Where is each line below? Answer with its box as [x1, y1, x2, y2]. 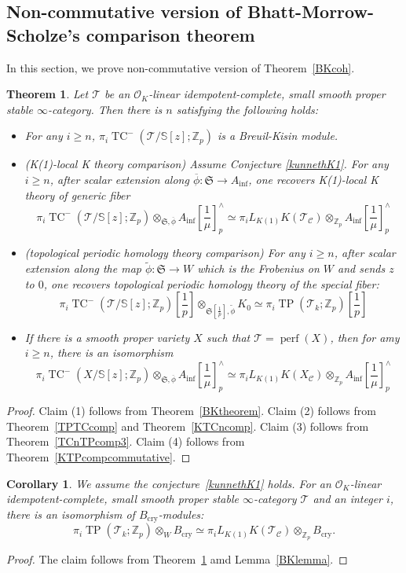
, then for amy [330, 329, 400, 345]
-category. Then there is [48, 101, 163, 117]
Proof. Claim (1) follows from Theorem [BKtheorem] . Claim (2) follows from [6, 402, 376, 419]
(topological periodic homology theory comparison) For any [24, 244, 305, 261]
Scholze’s [6, 22, 80, 46]
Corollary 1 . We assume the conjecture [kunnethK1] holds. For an [6, 475, 331, 491]
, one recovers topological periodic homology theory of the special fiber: [43, 275, 379, 292]
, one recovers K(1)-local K [248, 171, 379, 187]
